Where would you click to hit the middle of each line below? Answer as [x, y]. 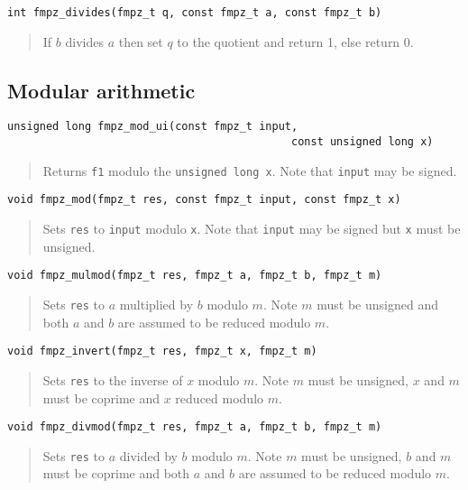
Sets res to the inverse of [113, 379]
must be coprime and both [116, 473]
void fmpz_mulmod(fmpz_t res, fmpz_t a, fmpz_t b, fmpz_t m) [195, 276]
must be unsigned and [377, 304]
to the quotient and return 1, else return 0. [295, 41]
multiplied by [156, 304]
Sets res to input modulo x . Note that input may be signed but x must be [252, 229]
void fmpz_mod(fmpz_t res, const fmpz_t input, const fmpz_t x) [204, 200]
